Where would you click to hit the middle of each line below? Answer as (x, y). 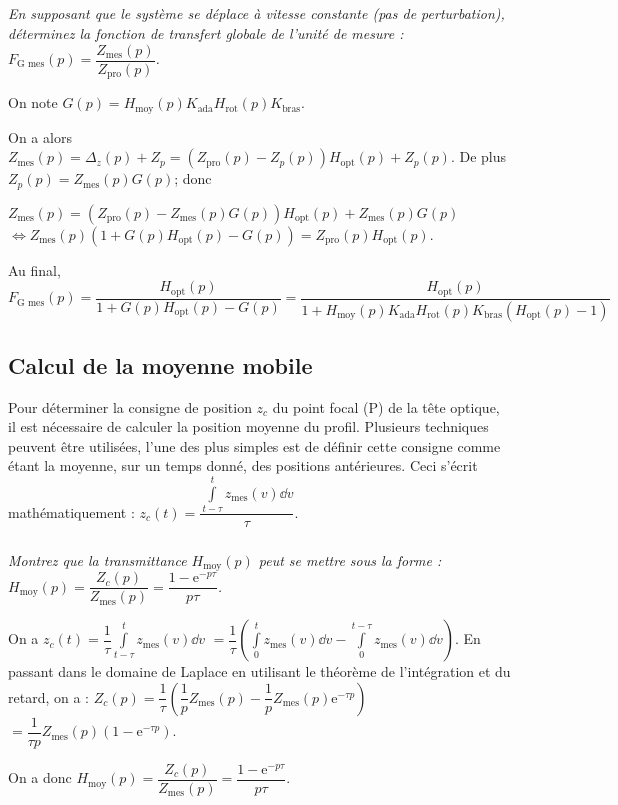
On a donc (40, 777)
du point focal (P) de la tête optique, (386, 406)
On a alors (40, 136)
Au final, (34, 269)
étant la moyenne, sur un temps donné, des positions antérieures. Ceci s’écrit (243, 465)
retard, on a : (48, 696)
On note (33, 102)
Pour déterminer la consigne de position (130, 406)
